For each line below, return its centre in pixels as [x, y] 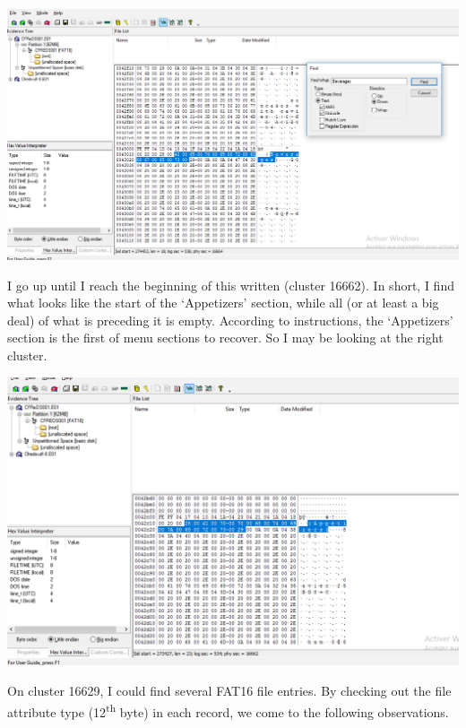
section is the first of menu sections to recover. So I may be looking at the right [225, 338]
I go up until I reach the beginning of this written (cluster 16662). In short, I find [231, 285]
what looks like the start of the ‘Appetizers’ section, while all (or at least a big [223, 303]
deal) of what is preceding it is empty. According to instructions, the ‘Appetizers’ [230, 320]
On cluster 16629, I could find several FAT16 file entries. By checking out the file [229, 691]
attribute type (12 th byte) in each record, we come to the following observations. [228, 710]
